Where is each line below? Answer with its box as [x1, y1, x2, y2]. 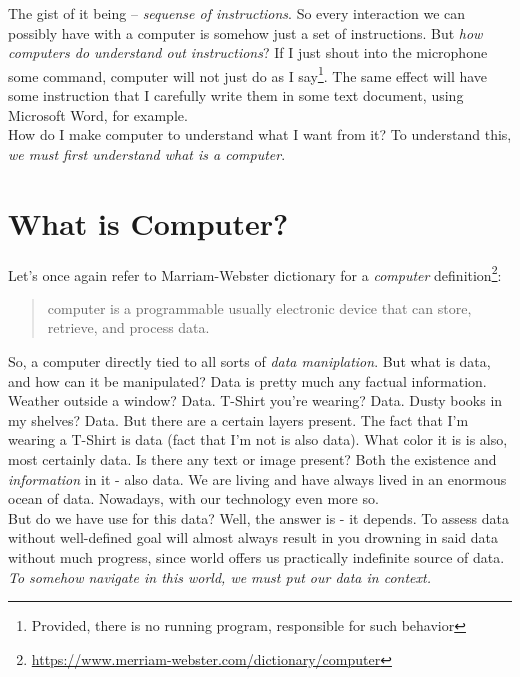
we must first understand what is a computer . [8, 143, 286, 164]
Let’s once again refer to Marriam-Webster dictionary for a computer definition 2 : [8, 261, 502, 285]
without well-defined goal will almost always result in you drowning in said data [8, 527, 499, 548]
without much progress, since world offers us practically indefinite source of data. [8, 546, 505, 567]
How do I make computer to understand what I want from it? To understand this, [8, 124, 512, 145]
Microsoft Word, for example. [8, 104, 188, 125]
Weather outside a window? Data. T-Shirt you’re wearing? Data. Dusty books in [8, 390, 503, 411]
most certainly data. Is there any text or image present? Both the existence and [8, 448, 497, 469]
